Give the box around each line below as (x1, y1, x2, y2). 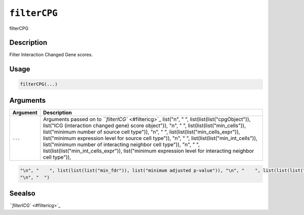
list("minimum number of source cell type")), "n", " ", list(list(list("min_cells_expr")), (43, 128, 240, 135)
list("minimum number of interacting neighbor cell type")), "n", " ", (43, 141, 200, 148)
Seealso (9, 189, 35, 198)
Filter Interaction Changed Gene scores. (9, 52, 93, 58)
